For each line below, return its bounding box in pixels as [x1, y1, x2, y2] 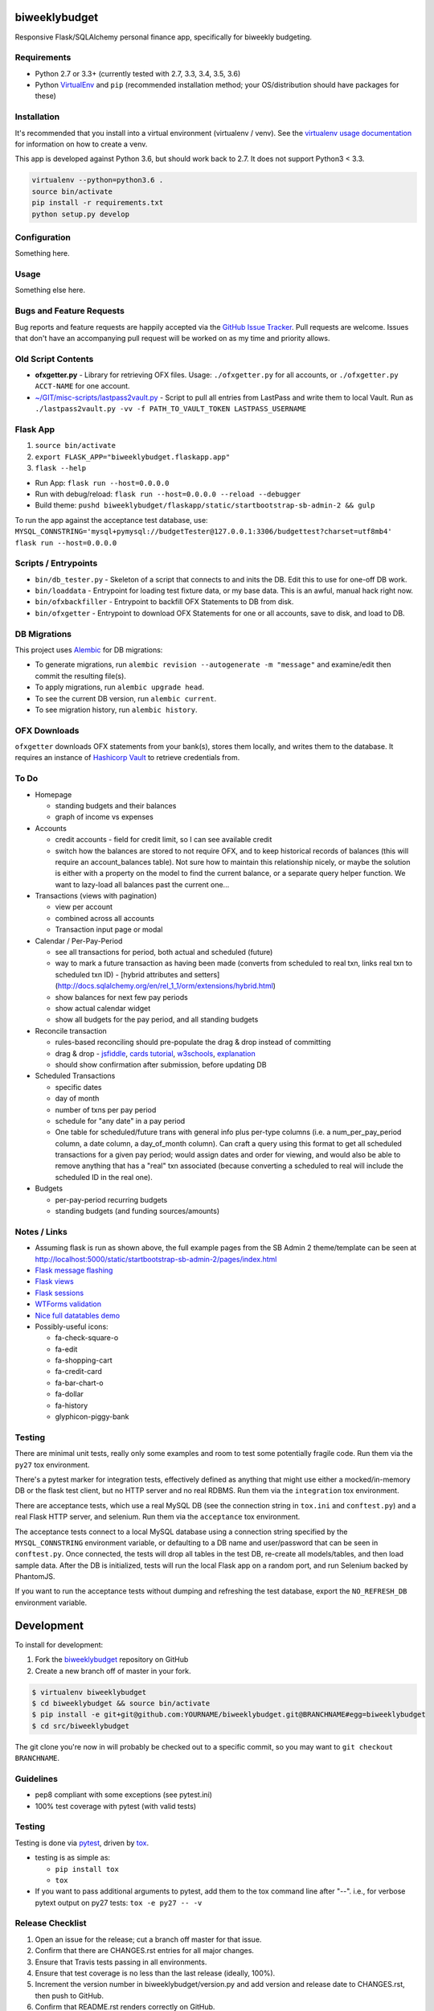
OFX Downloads [14, 725, 80, 736]
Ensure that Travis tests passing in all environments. [35, 1957, 207, 1967]
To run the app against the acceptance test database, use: [14, 515, 208, 524]
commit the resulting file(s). [35, 671, 126, 681]
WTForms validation [35, 1299, 102, 1309]
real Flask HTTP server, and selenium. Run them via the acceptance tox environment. [14, 1512, 301, 1522]
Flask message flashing [35, 1265, 113, 1275]
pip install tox [55, 1865, 120, 1873]
